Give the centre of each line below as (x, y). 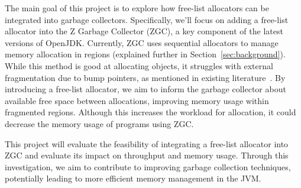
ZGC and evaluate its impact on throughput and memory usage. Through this (147, 155)
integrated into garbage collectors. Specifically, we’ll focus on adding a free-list (147, 19)
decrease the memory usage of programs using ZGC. (99, 123)
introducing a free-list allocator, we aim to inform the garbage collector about (145, 89)
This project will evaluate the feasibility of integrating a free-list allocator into (147, 143)
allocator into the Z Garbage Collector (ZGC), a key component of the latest (144, 31)
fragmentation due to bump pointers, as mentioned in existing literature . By (145, 77)
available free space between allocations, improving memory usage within (137, 100)
